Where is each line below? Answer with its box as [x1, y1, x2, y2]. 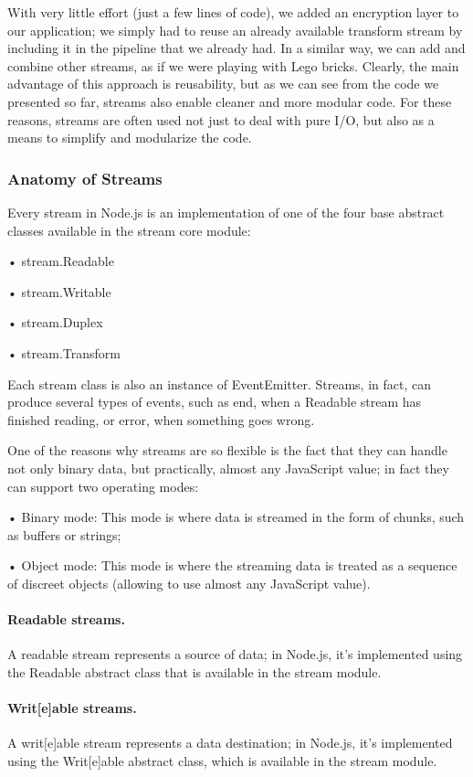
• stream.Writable [7, 282, 111, 301]
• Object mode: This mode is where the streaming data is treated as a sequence [7, 556, 457, 575]
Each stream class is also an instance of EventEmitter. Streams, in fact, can [7, 374, 431, 393]
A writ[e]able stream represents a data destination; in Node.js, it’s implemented [7, 733, 453, 752]
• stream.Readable [7, 251, 114, 271]
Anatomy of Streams [7, 166, 163, 189]
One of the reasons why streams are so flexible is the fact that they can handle [7, 441, 447, 460]
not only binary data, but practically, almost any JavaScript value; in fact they [7, 458, 449, 477]
